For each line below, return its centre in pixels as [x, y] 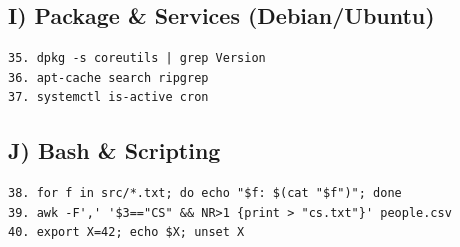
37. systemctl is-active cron [108, 97]
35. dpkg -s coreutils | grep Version [137, 58]
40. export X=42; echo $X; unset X [126, 232]
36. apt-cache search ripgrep [108, 77]
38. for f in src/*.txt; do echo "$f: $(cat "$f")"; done [205, 193]
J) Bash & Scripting [114, 150]
